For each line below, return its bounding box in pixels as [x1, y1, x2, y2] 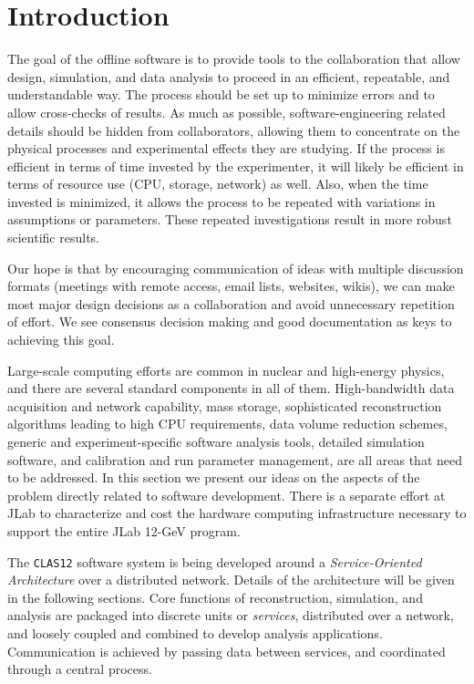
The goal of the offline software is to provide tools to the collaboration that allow [7, 49, 460, 68]
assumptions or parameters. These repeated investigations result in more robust [7, 210, 452, 229]
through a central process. [7, 659, 152, 679]
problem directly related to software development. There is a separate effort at [7, 485, 446, 504]
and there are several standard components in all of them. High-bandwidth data [7, 378, 455, 398]
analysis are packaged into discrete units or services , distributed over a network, [7, 606, 454, 625]
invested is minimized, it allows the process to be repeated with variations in [7, 192, 436, 211]
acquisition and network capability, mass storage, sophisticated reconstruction [7, 396, 442, 415]
